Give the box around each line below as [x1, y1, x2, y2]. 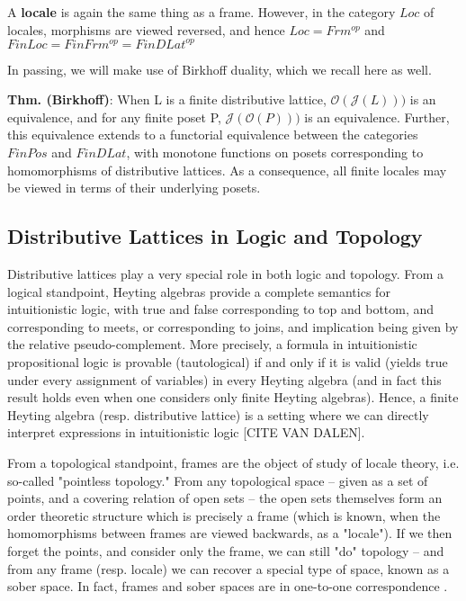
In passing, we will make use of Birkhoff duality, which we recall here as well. [7, 59, 432, 78]
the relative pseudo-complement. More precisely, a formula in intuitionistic [7, 335, 417, 354]
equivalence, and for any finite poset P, [7, 107, 221, 126]
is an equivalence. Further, [304, 107, 450, 126]
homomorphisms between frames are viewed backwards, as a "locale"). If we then [7, 524, 453, 543]
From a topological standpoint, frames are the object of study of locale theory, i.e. [7, 453, 460, 471]
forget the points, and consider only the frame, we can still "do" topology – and [7, 541, 444, 560]
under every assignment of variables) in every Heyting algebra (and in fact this [7, 370, 442, 389]
